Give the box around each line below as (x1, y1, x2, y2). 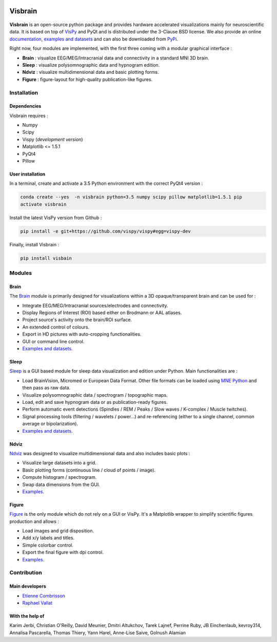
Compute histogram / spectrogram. (22, 474, 97, 480)
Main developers (9, 583, 46, 590)
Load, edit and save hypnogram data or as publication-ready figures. (22, 399, 168, 405)
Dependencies (9, 103, 42, 109)
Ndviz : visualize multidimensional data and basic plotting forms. (22, 69, 159, 75)
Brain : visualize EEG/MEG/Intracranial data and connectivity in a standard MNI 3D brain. (22, 54, 210, 61)
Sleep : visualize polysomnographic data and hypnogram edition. (22, 62, 160, 68)
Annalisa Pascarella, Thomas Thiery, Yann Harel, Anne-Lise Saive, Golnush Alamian (9, 629, 186, 636)
